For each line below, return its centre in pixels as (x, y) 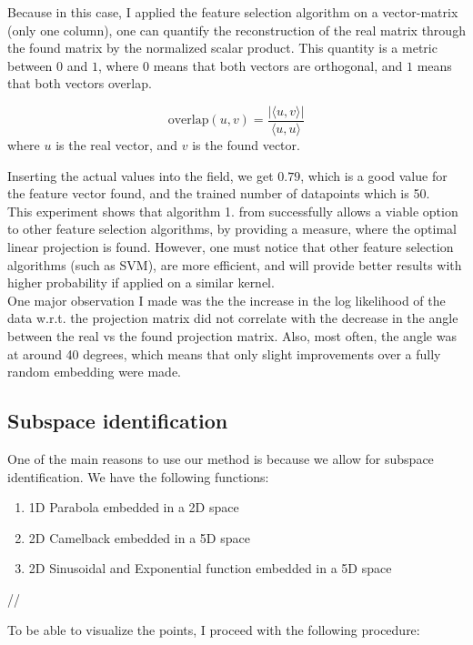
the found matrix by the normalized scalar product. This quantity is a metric (222, 48)
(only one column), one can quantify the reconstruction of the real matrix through (236, 30)
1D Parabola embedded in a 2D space (134, 507)
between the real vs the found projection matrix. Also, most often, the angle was (232, 335)
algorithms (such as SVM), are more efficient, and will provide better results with (235, 264)
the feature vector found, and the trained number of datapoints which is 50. (219, 193)
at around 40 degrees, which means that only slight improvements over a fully (224, 353)
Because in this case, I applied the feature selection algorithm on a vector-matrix (233, 12)
